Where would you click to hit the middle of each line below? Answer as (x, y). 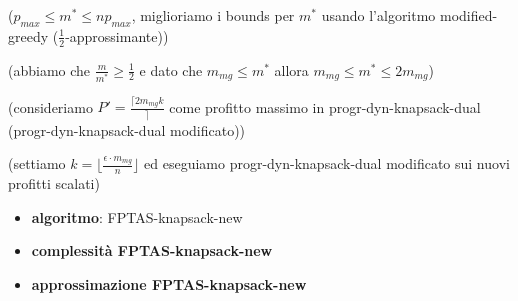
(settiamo (37, 163)
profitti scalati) (54, 183)
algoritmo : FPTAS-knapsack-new (137, 216)
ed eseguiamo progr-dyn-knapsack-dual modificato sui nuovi (327, 163)
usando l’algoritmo (378, 15)
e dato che (171, 69)
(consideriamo (50, 106)
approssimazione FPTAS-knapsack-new (169, 284)
